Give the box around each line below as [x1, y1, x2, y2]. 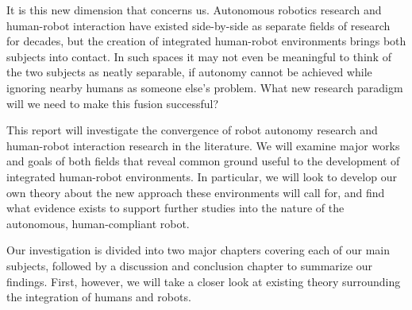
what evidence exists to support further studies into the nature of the [6, 200, 345, 216]
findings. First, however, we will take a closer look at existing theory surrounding [6, 273, 401, 289]
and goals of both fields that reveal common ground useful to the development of [6, 153, 400, 169]
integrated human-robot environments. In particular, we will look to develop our [6, 168, 397, 184]
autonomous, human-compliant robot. [6, 215, 190, 231]
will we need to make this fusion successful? [6, 95, 219, 111]
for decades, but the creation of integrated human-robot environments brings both [6, 33, 406, 49]
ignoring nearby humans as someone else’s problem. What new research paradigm [6, 79, 403, 95]
